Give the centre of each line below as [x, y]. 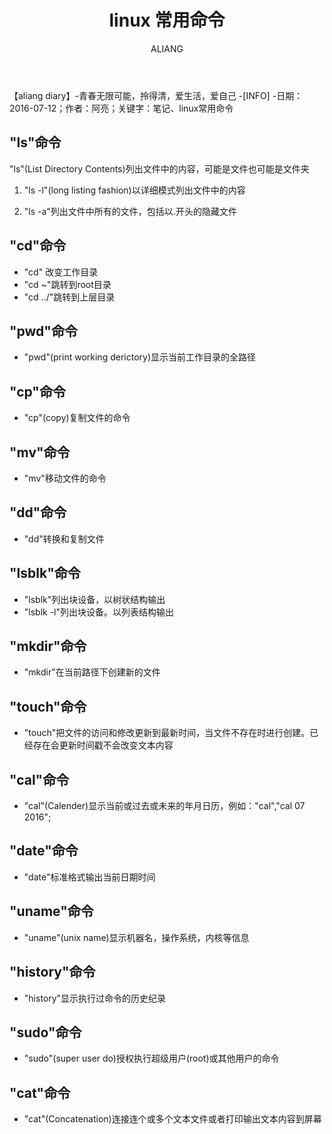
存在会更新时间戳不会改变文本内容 [103, 745]
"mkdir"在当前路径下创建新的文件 [92, 672]
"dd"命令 [38, 512]
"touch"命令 [48, 706]
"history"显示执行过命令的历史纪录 [95, 998]
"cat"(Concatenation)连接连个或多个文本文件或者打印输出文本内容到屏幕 [172, 1119]
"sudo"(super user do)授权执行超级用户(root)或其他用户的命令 [151, 1058]
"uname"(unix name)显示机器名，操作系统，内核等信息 [136, 937]
